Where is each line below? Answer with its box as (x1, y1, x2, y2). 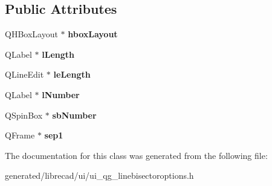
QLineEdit (5, 68, 44, 81)
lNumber (42, 88, 80, 101)
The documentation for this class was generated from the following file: (5, 149, 268, 161)
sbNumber (52, 108, 97, 121)
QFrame (5, 129, 35, 141)
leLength (53, 68, 91, 81)
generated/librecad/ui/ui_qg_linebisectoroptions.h (5, 169, 194, 182)
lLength (42, 48, 74, 60)
